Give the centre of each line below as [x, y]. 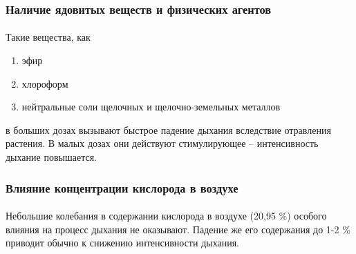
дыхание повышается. [51, 157]
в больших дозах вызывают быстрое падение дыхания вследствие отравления [168, 129]
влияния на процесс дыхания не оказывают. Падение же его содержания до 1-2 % [178, 229]
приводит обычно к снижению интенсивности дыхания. [123, 243]
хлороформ [45, 83]
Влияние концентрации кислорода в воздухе [122, 187]
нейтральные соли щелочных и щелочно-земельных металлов [151, 107]
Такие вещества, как [48, 37]
